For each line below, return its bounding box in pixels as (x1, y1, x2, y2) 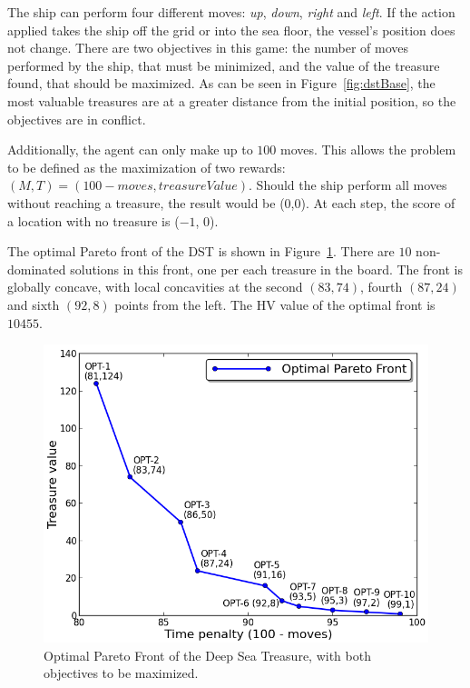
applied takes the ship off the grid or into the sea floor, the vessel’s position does (7, 20, 455, 39)
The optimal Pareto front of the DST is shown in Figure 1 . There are (7, 242, 395, 261)
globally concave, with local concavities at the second (7, 277, 303, 296)
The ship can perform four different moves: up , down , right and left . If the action (7, 3, 455, 21)
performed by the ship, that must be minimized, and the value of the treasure (7, 55, 440, 75)
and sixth (7, 294, 60, 314)
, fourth (360, 277, 403, 296)
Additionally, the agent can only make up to (7, 140, 253, 159)
